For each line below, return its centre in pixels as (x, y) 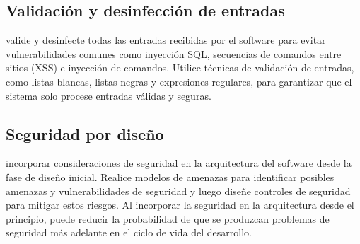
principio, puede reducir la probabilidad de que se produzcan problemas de (168, 218)
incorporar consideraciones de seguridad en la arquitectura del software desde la (179, 163)
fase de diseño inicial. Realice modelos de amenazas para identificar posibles (170, 176)
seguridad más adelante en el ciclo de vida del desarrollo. (129, 232)
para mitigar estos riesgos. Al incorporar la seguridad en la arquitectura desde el (180, 205)
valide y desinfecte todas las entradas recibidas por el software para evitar (166, 40)
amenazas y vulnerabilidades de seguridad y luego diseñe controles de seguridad (178, 191)
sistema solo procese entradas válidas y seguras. (109, 95)
